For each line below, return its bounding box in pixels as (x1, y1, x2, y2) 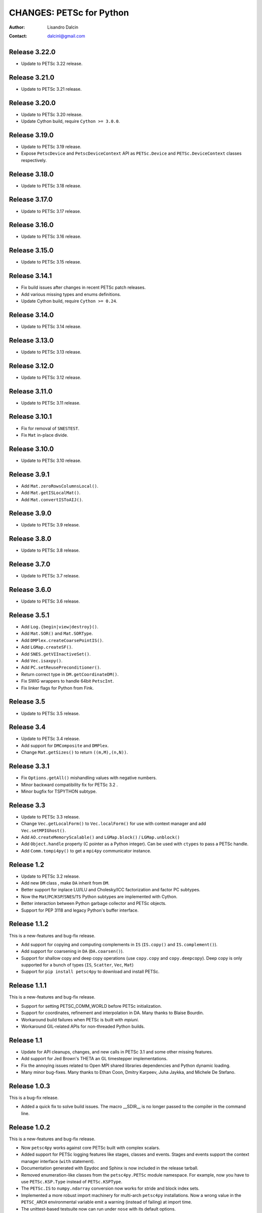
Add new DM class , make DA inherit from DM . (21, 880, 110, 886)
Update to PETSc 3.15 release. (21, 259, 82, 265)
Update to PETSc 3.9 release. (21, 522, 80, 528)
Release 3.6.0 (9, 586, 51, 594)
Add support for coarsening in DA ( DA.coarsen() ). (21, 949, 124, 954)
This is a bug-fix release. (9, 1095, 59, 1100)
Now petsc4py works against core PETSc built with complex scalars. (21, 1145, 160, 1150)
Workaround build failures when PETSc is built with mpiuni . (21, 1016, 139, 1022)
